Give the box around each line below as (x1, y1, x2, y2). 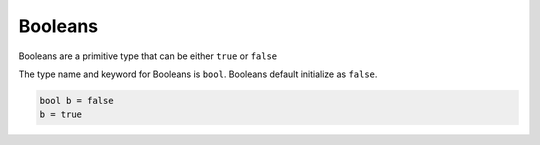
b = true (39, 109, 83, 120)
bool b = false (39, 95, 114, 106)
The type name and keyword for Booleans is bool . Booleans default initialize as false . (18, 68, 378, 80)
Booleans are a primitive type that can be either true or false (18, 50, 278, 62)
